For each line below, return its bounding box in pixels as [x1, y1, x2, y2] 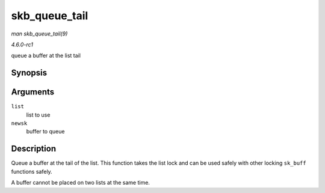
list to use [26, 111, 51, 118]
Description [11, 144, 57, 154]
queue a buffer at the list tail [11, 52, 81, 60]
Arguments [11, 87, 55, 97]
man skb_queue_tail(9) [11, 30, 68, 37]
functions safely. [11, 168, 52, 175]
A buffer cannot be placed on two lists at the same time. [11, 179, 150, 186]
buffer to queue [26, 128, 65, 135]
